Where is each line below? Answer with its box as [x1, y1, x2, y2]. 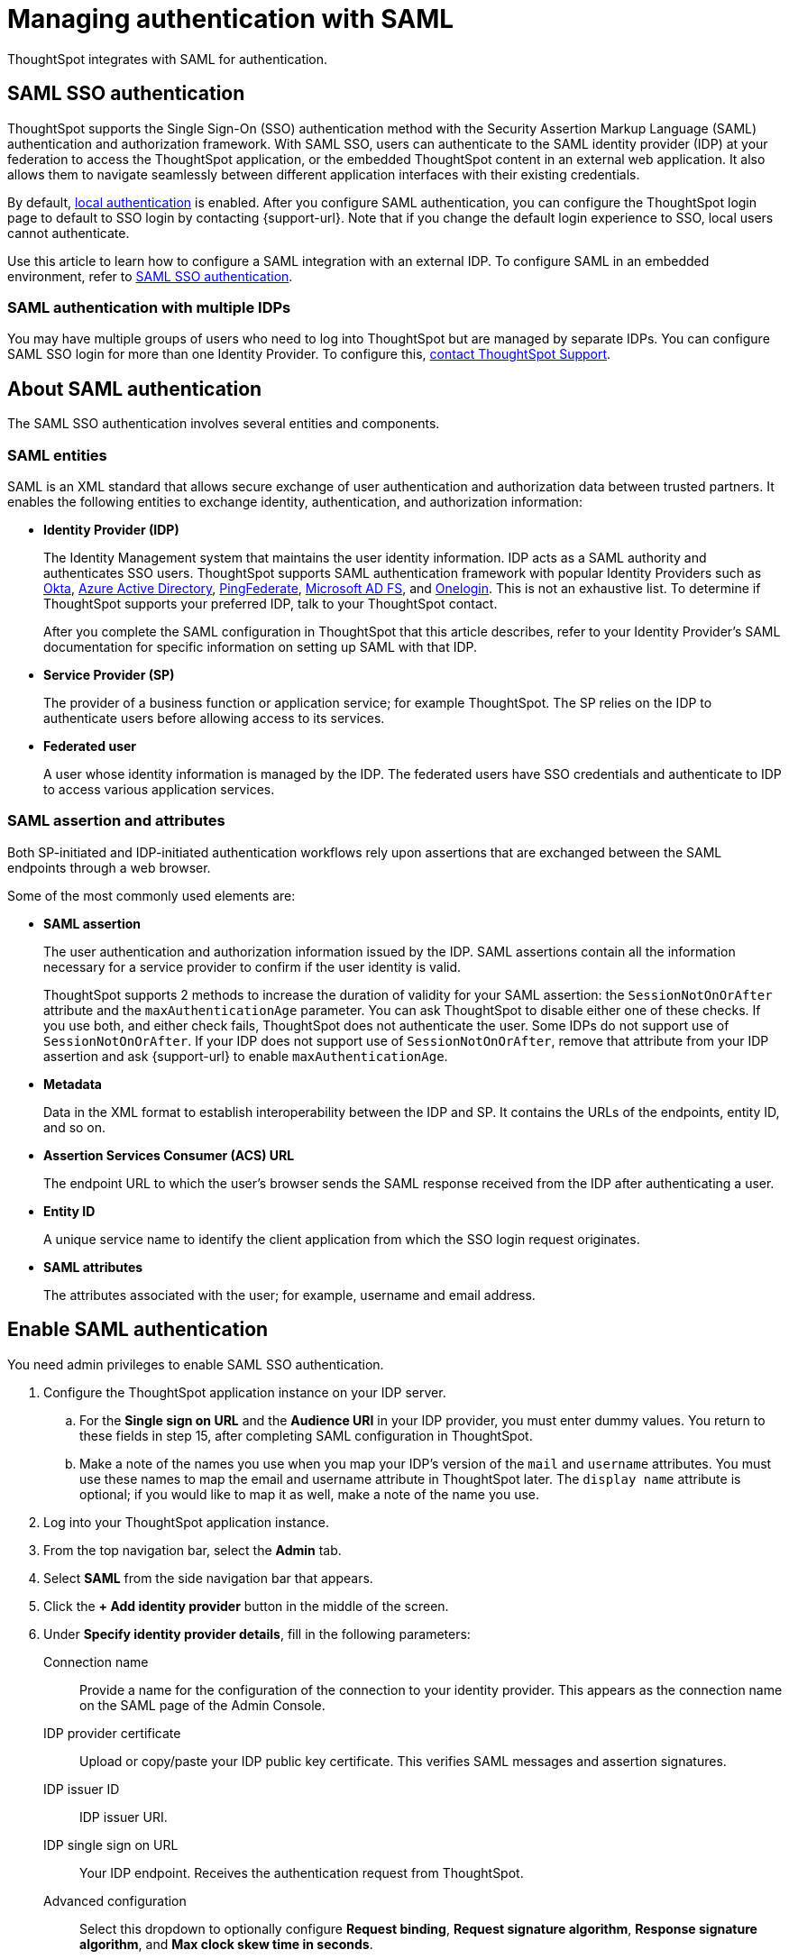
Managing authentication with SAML [7, 4, 454, 34]
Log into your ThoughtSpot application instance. [43, 1514, 330, 1530]
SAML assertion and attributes [7, 811, 225, 830]
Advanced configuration [43, 1892, 187, 1909]
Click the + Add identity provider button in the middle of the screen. [43, 1597, 449, 1614]
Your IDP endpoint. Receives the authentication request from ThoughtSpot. [79, 1864, 524, 1881]
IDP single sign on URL [43, 1836, 179, 1853]
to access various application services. [43, 781, 275, 797]
